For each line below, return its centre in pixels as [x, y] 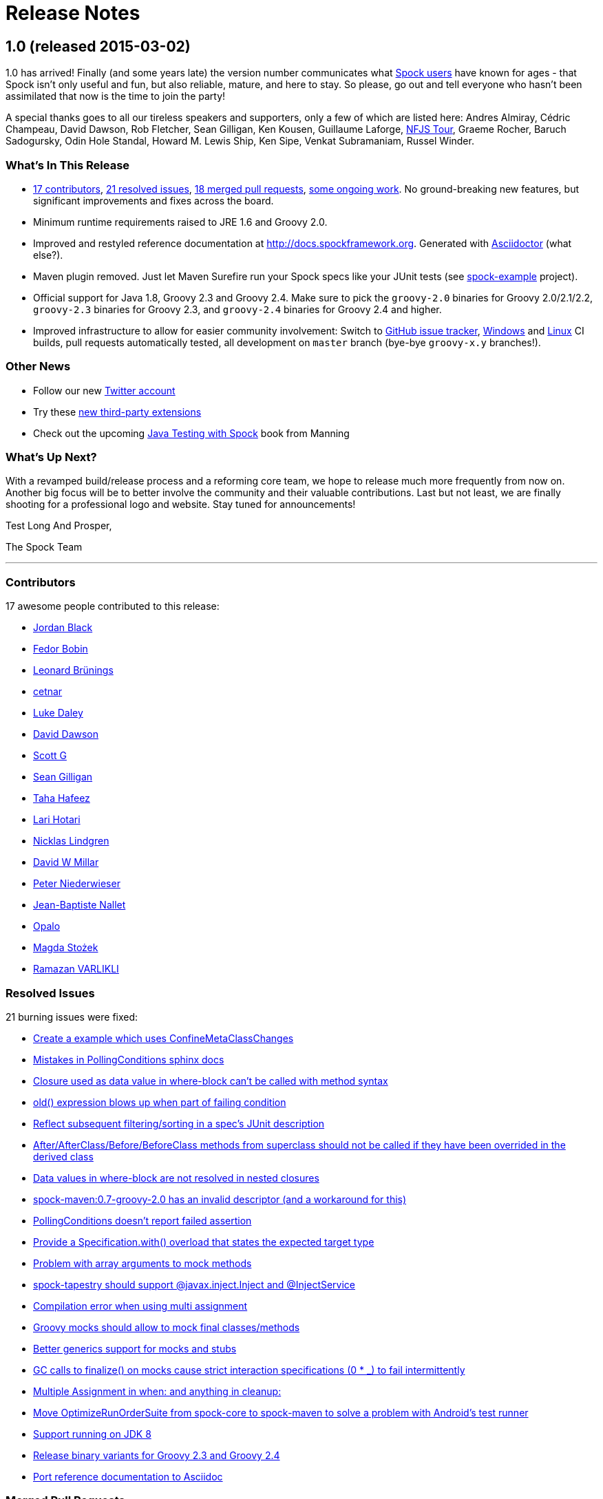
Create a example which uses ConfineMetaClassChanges [163, 1038]
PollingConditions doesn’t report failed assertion [142, 1220]
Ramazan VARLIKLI [76, 969]
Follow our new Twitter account [104, 390]
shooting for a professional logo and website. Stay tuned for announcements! [181, 504]
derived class [63, 1156]
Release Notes [73, 13]
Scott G [50, 756]
